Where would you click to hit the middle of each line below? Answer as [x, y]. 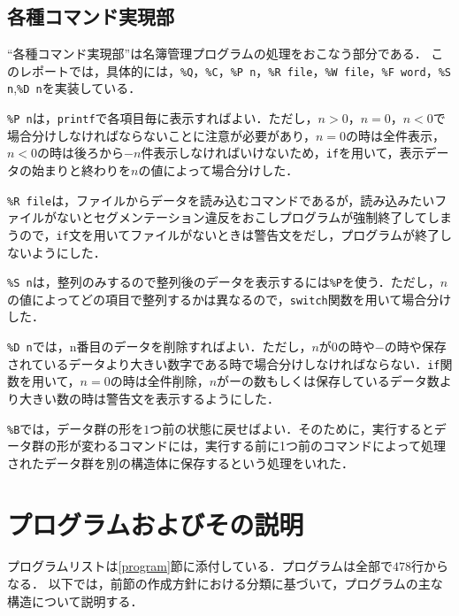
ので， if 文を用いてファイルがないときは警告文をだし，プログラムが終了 [229, 234]
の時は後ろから [81, 153]
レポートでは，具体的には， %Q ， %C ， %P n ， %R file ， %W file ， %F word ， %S [235, 70]
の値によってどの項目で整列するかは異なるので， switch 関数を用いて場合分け [229, 299]
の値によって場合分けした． [218, 170]
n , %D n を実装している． [74, 88]
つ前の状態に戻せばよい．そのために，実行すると [292, 428]
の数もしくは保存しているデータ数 [340, 381]
